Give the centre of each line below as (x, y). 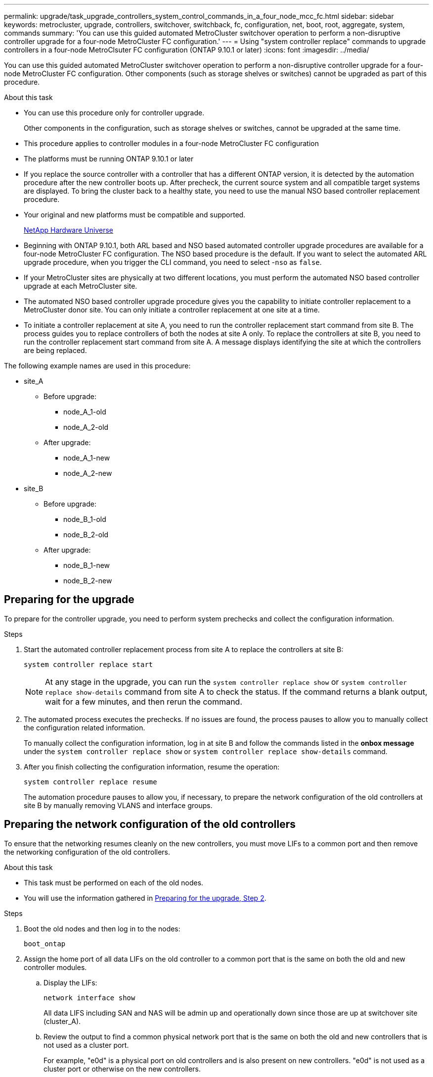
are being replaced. (55, 350)
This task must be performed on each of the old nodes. (114, 882)
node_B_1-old (85, 519)
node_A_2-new (88, 473)
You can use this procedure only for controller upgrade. (114, 113)
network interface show (89, 998)
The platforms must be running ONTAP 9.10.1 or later (109, 159)
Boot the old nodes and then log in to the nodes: (102, 928)
